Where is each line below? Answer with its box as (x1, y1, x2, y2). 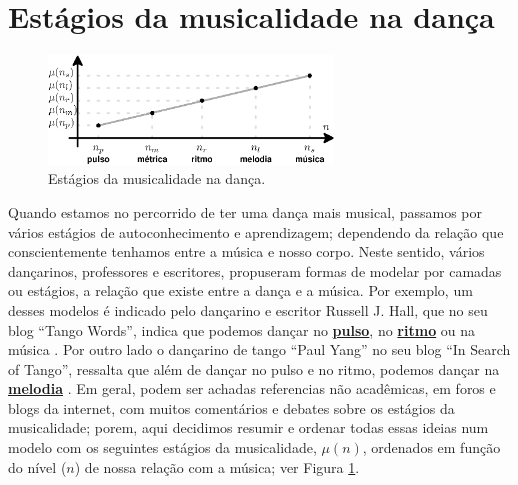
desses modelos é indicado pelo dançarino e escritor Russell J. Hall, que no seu (8, 299, 488, 320)
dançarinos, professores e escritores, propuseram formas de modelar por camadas (8, 260, 502, 281)
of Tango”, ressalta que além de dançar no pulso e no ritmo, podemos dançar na (8, 358, 500, 379)
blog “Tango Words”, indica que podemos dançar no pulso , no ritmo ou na (8, 319, 476, 340)
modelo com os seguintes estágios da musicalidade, (8, 437, 317, 458)
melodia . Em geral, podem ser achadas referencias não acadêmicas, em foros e (8, 378, 496, 399)
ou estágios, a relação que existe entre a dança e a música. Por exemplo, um (8, 280, 473, 301)
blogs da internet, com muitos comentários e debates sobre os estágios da (8, 397, 455, 418)
